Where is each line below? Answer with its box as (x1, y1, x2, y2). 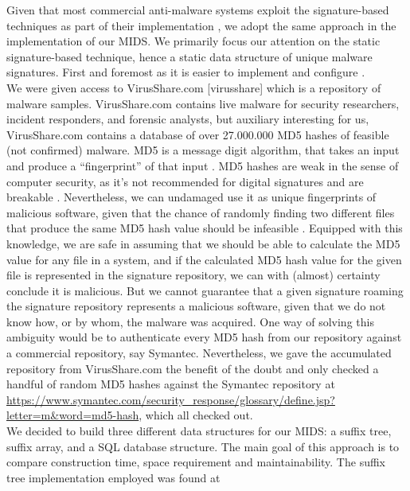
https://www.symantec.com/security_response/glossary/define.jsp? (6, 391, 335, 407)
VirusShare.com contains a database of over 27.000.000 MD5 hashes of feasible (6, 126, 389, 142)
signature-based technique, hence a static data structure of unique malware (6, 48, 373, 64)
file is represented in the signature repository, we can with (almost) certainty (6, 267, 381, 283)
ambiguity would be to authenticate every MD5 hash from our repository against (6, 329, 402, 345)
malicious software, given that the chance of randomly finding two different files (6, 204, 395, 220)
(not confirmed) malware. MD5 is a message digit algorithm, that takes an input (6, 142, 400, 158)
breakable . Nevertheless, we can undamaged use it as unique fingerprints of (6, 189, 377, 205)
